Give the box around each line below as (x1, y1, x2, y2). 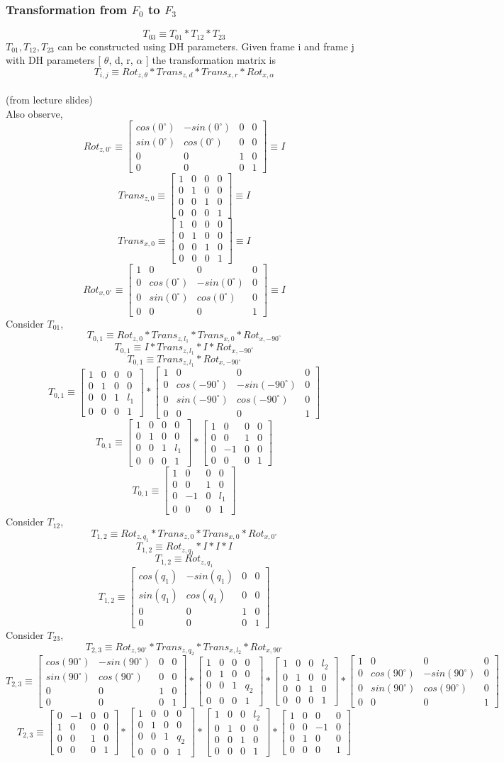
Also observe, (6, 106, 63, 121)
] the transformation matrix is (145, 52, 276, 67)
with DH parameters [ (6, 52, 101, 67)
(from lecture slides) (6, 91, 93, 106)
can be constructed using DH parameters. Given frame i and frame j (57, 38, 354, 53)
